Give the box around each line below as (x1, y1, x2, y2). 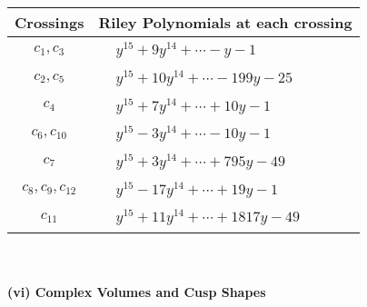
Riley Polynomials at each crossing (98, 12, 352, 33)
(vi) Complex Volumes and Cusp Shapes (7, 282, 266, 301)
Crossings (15, 12, 84, 33)
